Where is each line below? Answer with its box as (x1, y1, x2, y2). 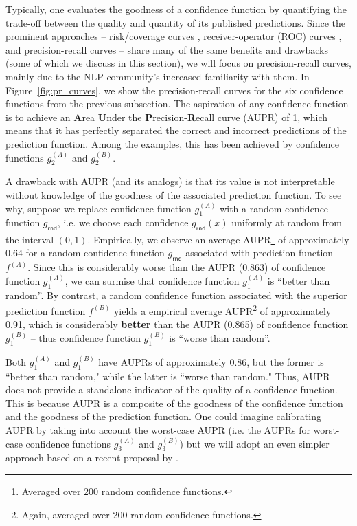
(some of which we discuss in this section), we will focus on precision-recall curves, (5, 56, 352, 70)
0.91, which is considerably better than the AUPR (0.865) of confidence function (5, 317, 349, 331)
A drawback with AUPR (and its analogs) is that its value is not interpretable (5, 174, 335, 188)
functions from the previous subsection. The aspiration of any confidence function (5, 96, 349, 111)
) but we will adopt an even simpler (179, 436, 330, 450)
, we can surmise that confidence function (65, 273, 240, 287)
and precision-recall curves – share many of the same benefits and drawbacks (5, 42, 329, 56)
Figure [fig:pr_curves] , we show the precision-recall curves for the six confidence (5, 83, 343, 97)
